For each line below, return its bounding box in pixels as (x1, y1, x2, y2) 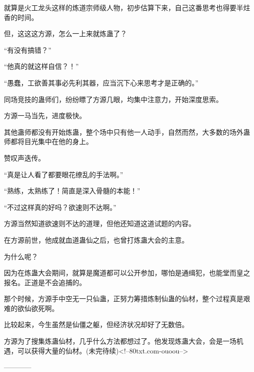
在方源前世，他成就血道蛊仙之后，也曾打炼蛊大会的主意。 (4, 234, 189, 245)
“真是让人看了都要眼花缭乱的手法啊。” (4, 169, 124, 179)
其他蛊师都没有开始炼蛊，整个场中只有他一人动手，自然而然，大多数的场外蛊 (4, 126, 250, 137)
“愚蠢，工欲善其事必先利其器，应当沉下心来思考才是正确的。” (4, 77, 199, 87)
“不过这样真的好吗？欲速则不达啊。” (4, 202, 117, 212)
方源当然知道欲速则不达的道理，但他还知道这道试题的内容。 (4, 218, 195, 228)
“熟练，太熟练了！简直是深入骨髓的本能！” (4, 186, 141, 196)
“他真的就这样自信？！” (4, 61, 79, 71)
